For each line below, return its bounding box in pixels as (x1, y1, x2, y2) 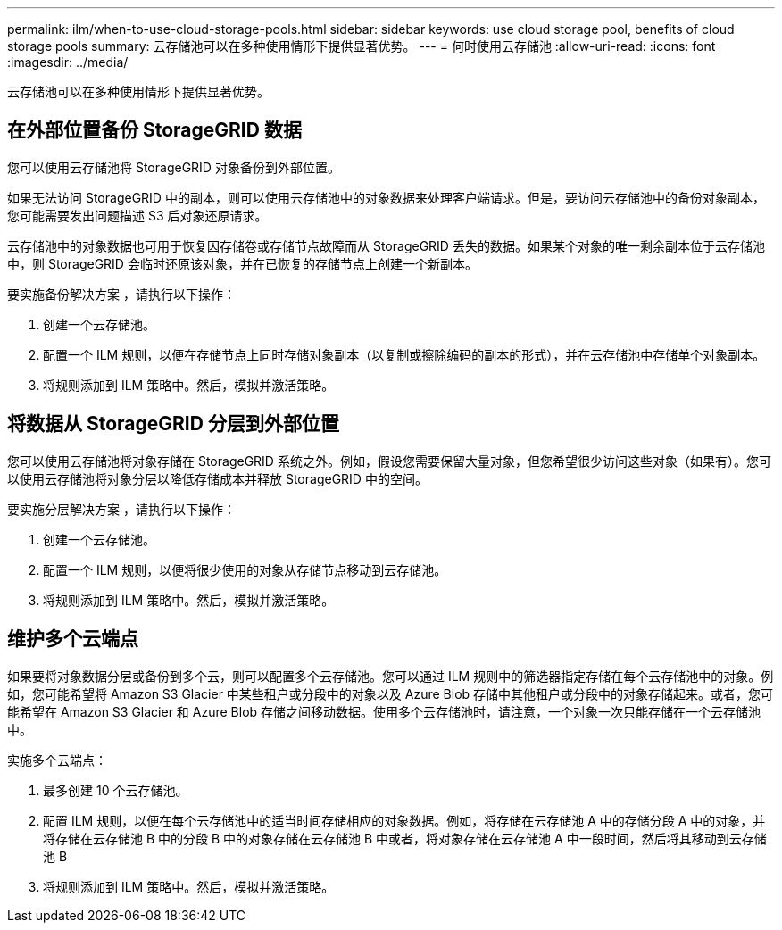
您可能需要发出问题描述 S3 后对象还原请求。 (7, 207, 268, 223)
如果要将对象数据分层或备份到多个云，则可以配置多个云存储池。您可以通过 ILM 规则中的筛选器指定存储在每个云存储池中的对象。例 (7, 668, 774, 684)
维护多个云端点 (7, 627, 138, 651)
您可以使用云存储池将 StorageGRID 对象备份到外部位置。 (7, 159, 340, 175)
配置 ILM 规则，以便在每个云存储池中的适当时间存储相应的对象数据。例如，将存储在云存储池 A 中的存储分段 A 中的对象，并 (43, 812, 766, 828)
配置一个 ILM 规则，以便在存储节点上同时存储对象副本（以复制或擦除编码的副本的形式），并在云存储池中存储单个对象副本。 (43, 346, 766, 362)
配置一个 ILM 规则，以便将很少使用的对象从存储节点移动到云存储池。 (43, 561, 447, 577)
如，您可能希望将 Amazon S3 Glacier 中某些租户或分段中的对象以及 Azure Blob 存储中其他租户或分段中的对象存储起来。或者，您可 (7, 685, 774, 702)
